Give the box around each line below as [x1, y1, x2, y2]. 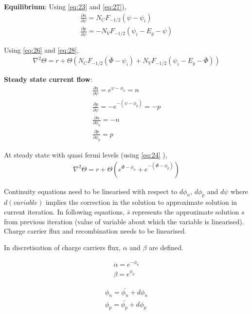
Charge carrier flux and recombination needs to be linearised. [4, 226, 186, 236]
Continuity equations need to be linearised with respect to [4, 186, 178, 196]
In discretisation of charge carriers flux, [4, 242, 121, 252]
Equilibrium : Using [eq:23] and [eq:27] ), [4, 1, 126, 11]
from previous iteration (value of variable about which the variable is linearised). [4, 216, 244, 226]
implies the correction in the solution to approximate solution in [45, 197, 237, 207]
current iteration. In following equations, [4, 206, 125, 216]
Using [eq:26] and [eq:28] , [4, 44, 79, 55]
